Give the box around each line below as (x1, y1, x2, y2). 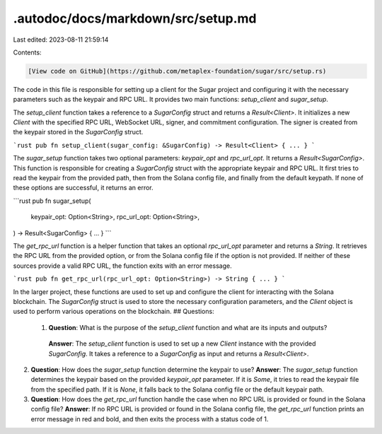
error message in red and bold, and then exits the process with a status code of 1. (30, 414, 269, 423)
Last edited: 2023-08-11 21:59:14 (13, 35, 109, 44)
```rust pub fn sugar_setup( (13, 197, 91, 205)
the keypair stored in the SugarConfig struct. (13, 128, 144, 136)
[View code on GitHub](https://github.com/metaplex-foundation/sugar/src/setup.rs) (28, 67, 327, 75)
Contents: (13, 48, 42, 57)
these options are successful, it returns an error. (13, 184, 154, 192)
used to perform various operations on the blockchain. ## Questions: (13, 307, 215, 316)
